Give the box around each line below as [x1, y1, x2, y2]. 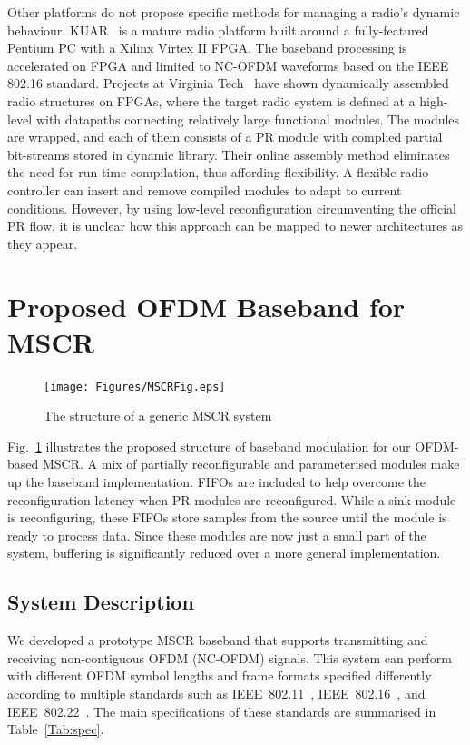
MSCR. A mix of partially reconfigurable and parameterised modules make [42, 454, 460, 473]
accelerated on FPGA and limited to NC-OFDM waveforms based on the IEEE [7, 55, 449, 74]
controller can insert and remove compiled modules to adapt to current [7, 180, 402, 199]
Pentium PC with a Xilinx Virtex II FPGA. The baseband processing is [7, 38, 407, 57]
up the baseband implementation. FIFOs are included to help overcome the [7, 472, 426, 492]
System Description [7, 588, 194, 616]
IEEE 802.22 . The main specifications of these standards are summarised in [7, 701, 436, 720]
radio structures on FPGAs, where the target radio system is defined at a [7, 91, 416, 110]
